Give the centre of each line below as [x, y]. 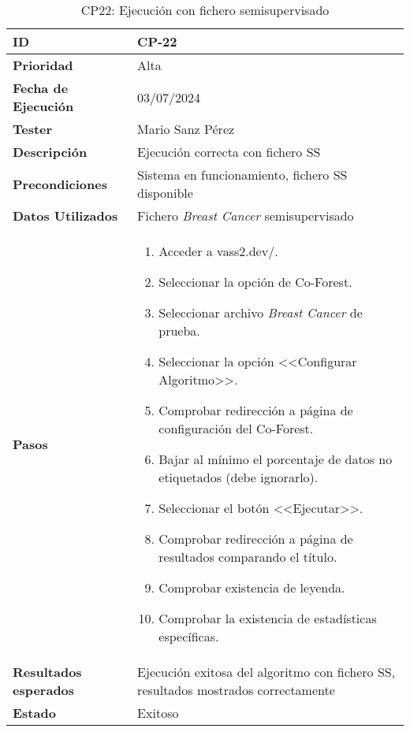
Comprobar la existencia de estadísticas [268, 618]
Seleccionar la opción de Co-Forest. [255, 282]
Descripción [50, 152]
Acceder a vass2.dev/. [218, 251]
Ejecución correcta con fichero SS [229, 152]
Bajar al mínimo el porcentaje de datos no [276, 459]
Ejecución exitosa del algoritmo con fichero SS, [266, 672]
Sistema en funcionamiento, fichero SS [242, 175]
